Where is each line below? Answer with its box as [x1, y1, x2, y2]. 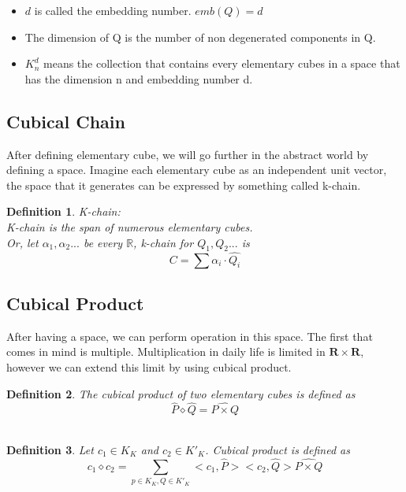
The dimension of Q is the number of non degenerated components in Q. [24, 28, 376, 45]
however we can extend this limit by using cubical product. [6, 358, 292, 375]
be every [83, 234, 123, 250]
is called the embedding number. [34, 2, 192, 18]
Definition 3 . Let [6, 441, 94, 457]
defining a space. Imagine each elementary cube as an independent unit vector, [6, 161, 387, 178]
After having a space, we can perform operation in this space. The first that [6, 327, 373, 344]
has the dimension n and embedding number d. [24, 70, 253, 87]
